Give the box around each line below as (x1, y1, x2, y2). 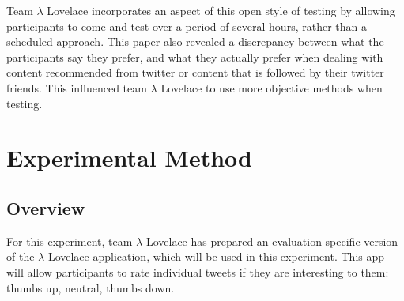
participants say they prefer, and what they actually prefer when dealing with (6, 48, 383, 65)
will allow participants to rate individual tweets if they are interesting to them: (6, 263, 389, 280)
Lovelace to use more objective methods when (160, 79, 383, 96)
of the (6, 248, 35, 265)
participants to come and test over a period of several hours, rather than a (6, 17, 367, 34)
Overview (6, 195, 85, 220)
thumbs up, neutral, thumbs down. (6, 279, 175, 295)
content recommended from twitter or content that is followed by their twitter (6, 64, 384, 81)
